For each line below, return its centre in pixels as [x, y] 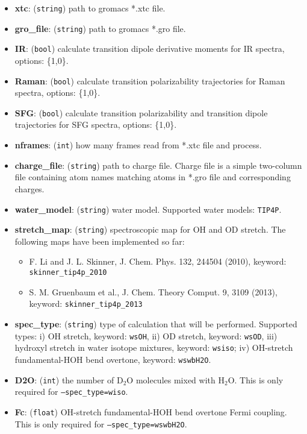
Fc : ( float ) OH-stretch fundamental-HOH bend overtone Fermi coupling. [151, 411]
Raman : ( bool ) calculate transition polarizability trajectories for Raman [150, 80]
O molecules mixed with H [175, 379]
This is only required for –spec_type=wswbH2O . [101, 423]
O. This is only [256, 379]
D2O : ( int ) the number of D [69, 379]
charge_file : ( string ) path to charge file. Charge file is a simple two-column [158, 165]
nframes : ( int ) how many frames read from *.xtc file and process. [138, 145]
